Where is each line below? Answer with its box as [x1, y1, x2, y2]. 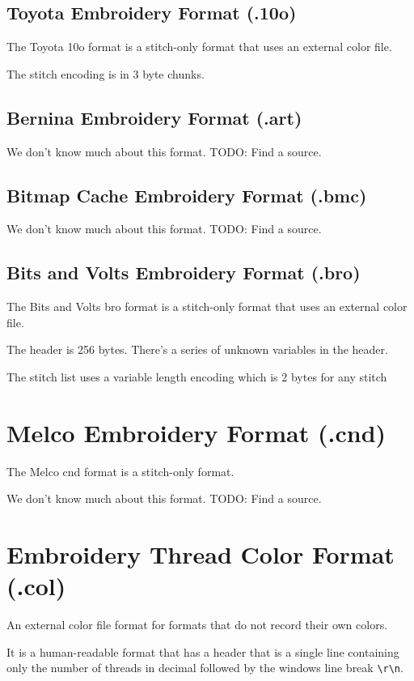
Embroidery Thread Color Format [6, 538, 395, 571]
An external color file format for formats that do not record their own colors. [6, 616, 388, 633]
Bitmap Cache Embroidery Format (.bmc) [6, 182, 367, 207]
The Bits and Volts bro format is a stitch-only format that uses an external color [6, 298, 408, 315]
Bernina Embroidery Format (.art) [6, 104, 302, 130]
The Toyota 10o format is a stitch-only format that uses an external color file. [6, 38, 392, 55]
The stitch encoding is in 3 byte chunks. [6, 65, 205, 82]
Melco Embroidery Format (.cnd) [6, 415, 387, 449]
